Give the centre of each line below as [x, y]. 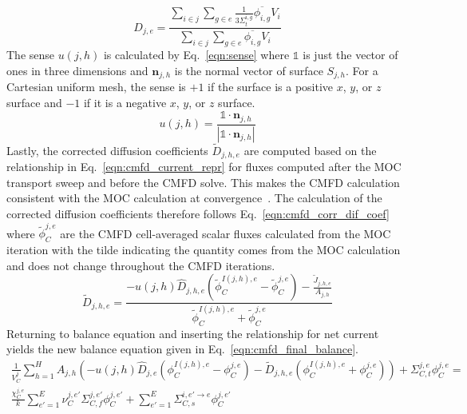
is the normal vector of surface [249, 70]
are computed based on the [310, 150]
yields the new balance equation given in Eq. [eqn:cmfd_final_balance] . [182, 349]
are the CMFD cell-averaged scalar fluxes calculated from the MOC [226, 233]
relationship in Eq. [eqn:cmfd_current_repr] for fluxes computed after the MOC [204, 167]
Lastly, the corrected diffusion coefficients [107, 150]
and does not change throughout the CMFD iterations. [141, 265]
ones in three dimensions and [77, 70]
